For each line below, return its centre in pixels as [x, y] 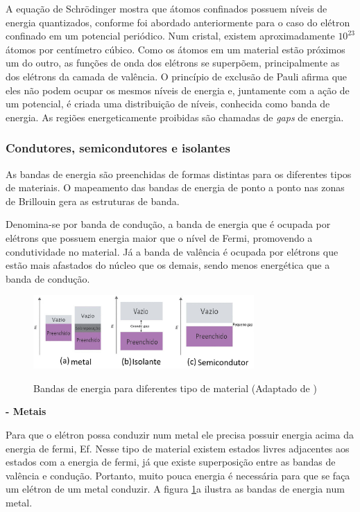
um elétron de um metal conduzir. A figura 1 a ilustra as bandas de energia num [175, 489]
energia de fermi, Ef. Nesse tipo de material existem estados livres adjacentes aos [178, 448]
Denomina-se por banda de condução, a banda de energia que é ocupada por [168, 224]
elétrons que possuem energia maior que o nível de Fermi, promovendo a [159, 237]
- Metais [26, 411]
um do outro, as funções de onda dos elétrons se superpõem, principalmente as [173, 63]
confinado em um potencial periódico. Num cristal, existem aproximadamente [170, 36]
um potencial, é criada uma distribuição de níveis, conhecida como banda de [168, 104]
